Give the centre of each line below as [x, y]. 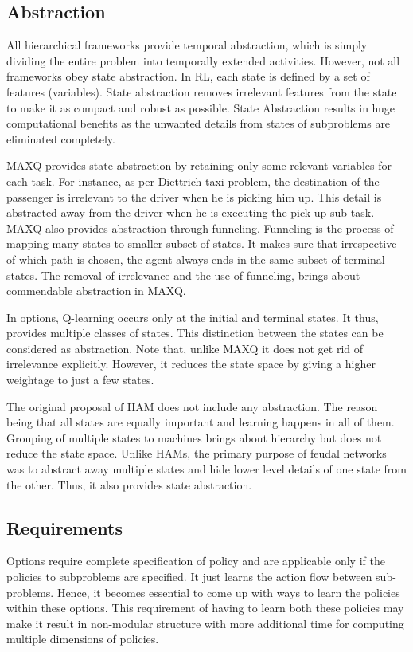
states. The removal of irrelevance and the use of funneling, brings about [183, 275]
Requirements [64, 527]
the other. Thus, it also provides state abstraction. [129, 484]
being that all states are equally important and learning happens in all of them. [201, 422]
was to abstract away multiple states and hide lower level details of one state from [206, 469]
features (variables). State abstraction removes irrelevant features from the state [202, 91]
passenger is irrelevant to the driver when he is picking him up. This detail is [194, 196]
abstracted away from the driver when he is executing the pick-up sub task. [191, 212]
